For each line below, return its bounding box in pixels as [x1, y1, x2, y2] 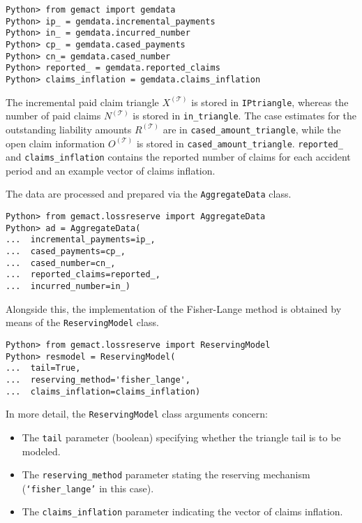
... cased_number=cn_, [6, 258, 116, 268]
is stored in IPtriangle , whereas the [191, 94, 349, 109]
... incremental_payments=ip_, [6, 235, 156, 245]
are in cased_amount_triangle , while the [163, 121, 341, 136]
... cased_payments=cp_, [6, 246, 126, 257]
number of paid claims [6, 108, 101, 123]
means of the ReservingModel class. [6, 315, 159, 330]
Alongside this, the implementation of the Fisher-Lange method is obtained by [6, 301, 342, 316]
